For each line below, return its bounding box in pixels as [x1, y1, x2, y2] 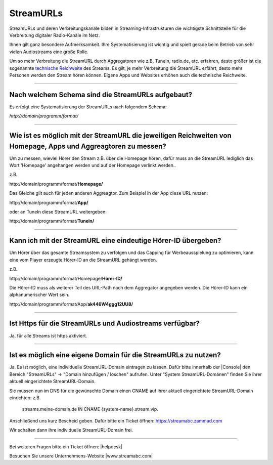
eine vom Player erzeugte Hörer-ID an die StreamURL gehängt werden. [9, 257, 157, 263]
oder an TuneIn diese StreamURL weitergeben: [9, 209, 107, 215]
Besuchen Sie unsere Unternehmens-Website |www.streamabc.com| [9, 453, 153, 459]
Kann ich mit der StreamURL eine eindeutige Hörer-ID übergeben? [9, 236, 221, 245]
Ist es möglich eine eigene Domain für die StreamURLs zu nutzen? [9, 351, 221, 359]
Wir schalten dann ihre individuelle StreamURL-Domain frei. [9, 427, 133, 433]
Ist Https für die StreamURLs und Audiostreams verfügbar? [9, 319, 200, 328]
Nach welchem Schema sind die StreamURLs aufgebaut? [9, 90, 193, 99]
